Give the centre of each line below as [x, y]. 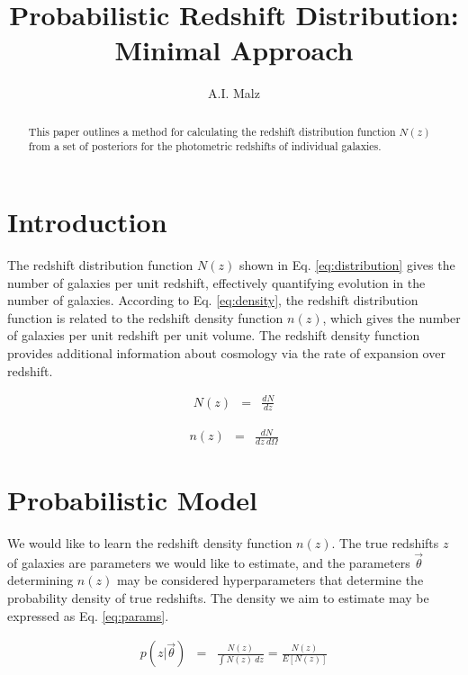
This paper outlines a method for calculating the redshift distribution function [212, 131]
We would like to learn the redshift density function [150, 542]
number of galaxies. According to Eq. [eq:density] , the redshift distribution [213, 300]
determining [40, 580]
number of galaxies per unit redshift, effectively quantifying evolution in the [216, 282]
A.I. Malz [234, 93]
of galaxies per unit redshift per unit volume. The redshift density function [214, 335]
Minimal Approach [234, 50]
